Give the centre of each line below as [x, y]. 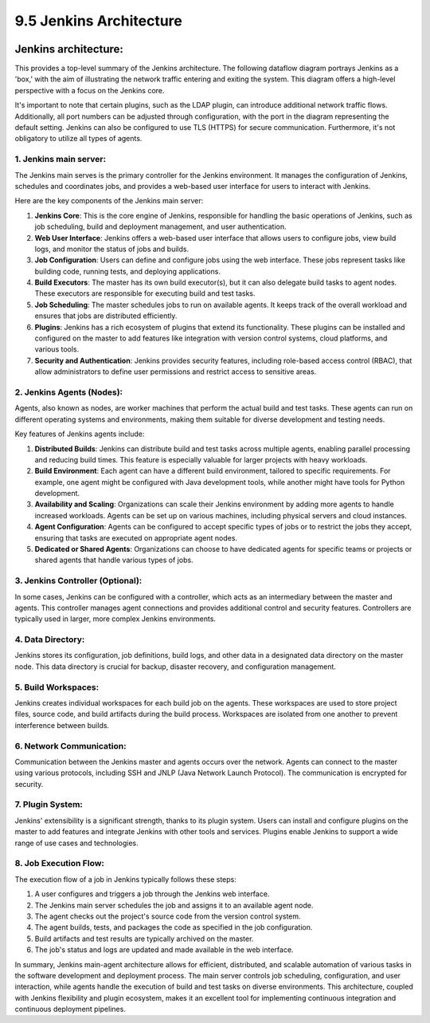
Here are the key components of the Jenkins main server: [109, 201]
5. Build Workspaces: [57, 687]
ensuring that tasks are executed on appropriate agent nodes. [136, 537]
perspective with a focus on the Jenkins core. [90, 90]
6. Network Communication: [70, 746]
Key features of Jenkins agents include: [80, 434]
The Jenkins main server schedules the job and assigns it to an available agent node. [174, 905]
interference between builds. [62, 725]
